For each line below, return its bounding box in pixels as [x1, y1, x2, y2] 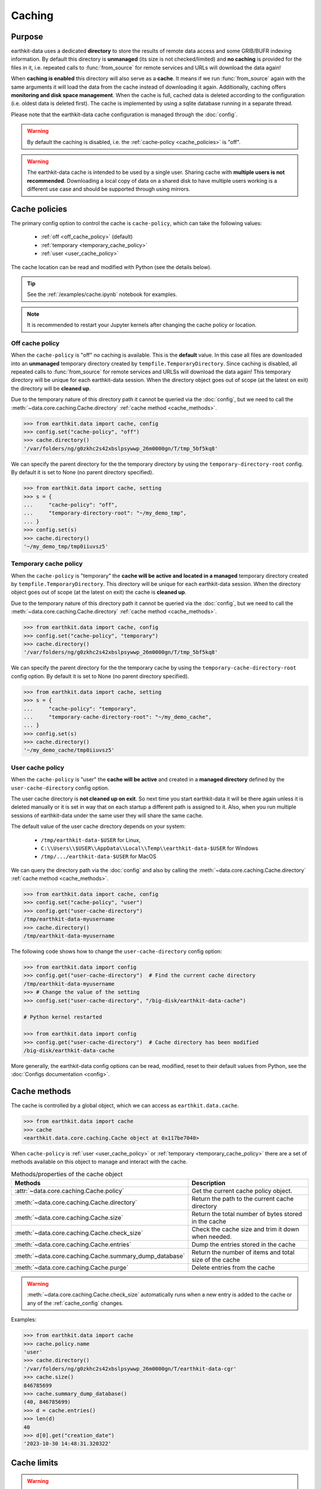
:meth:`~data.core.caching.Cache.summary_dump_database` [14, 1252, 185, 1260]
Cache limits [11, 1457, 59, 1468]
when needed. [191, 1233, 232, 1241]
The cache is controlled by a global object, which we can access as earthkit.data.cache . [11, 1102, 239, 1109]
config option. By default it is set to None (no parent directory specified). [11, 672, 190, 680]
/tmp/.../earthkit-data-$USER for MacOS [40, 853, 157, 860]
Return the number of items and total [191, 1248, 295, 1257]
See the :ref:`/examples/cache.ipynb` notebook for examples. [27, 291, 178, 298]
